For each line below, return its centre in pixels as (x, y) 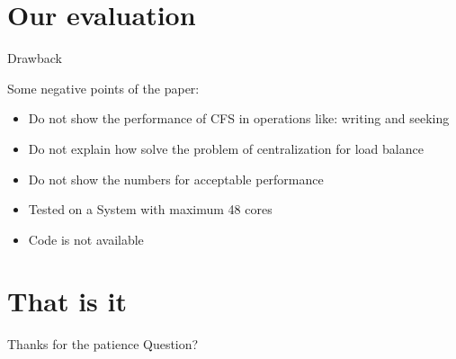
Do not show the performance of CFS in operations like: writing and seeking (239, 118)
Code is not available (86, 239)
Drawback (35, 58)
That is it (67, 301)
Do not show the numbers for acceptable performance (176, 179)
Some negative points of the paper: (103, 88)
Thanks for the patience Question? (103, 344)
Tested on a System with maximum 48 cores (150, 209)
